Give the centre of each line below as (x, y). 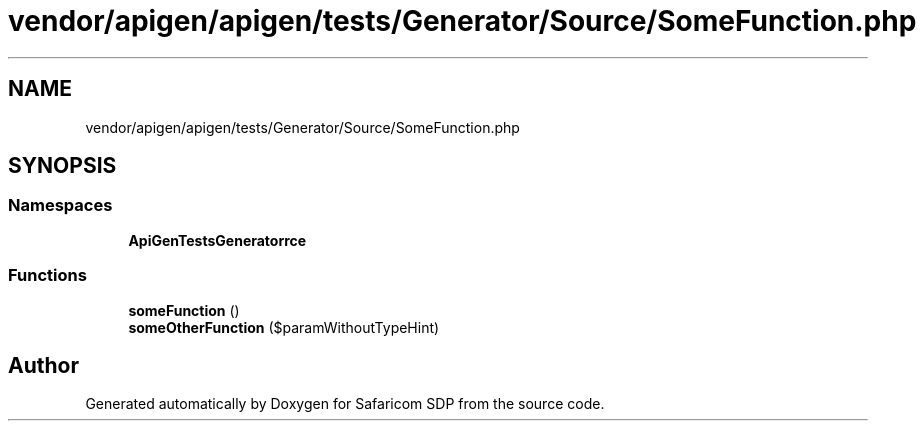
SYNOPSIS (62, 166)
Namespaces (60, 205)
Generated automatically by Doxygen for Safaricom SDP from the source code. (345, 404)
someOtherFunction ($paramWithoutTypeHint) (284, 327)
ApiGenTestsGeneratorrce (217, 240)
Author (43, 365)
